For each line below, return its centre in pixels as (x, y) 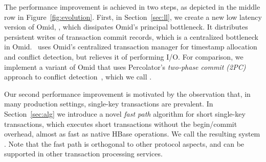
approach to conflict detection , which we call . (78, 77)
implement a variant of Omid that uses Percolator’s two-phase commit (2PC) (125, 66)
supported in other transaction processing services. (83, 154)
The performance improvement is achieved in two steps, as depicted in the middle (132, 7)
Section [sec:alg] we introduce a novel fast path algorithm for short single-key (125, 113)
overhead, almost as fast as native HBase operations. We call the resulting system (132, 134)
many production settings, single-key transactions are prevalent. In (109, 104)
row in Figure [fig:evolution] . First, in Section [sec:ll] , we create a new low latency (133, 17)
